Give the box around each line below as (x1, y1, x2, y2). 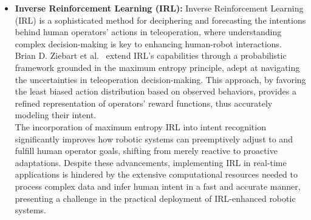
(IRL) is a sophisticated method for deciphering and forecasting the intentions (15, 13, 306, 26)
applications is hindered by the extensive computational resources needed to (15, 168, 298, 181)
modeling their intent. (15, 108, 97, 121)
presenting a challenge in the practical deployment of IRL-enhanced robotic (15, 192, 296, 204)
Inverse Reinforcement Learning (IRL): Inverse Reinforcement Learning (15, 2, 304, 14)
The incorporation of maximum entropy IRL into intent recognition (15, 120, 266, 133)
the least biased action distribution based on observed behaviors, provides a (15, 85, 296, 98)
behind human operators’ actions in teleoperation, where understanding (15, 25, 282, 38)
